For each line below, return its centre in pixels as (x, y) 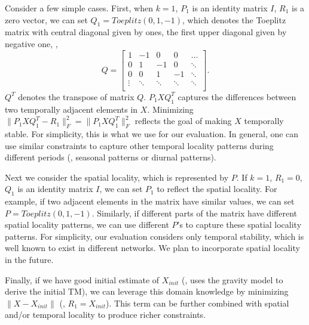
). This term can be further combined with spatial (198, 303)
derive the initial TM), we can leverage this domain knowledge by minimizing (147, 291)
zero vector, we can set (46, 19)
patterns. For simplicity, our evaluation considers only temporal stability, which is (154, 236)
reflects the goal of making (183, 121)
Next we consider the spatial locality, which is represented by (117, 177)
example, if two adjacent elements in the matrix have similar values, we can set (150, 201)
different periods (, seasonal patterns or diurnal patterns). (111, 157)
